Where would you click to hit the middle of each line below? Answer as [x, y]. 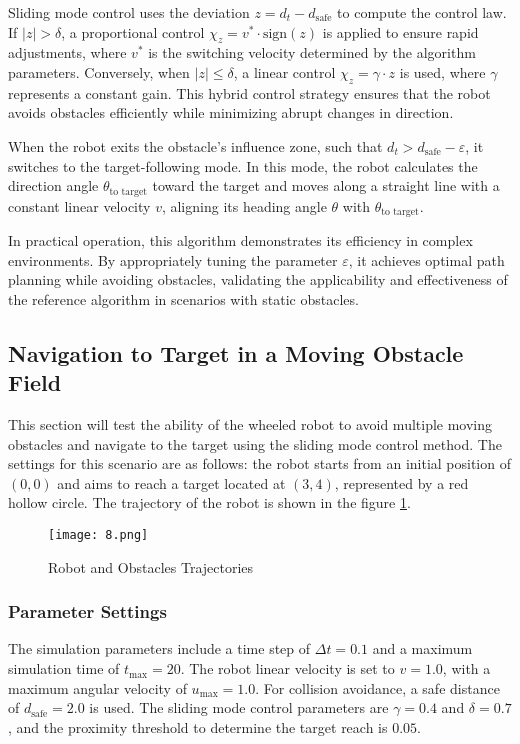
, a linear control [284, 71]
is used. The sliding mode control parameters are [239, 707]
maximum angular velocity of [97, 687]
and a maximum [422, 648]
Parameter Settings [87, 611]
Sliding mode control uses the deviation [129, 12]
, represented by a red [401, 482]
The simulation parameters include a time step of [159, 648]
